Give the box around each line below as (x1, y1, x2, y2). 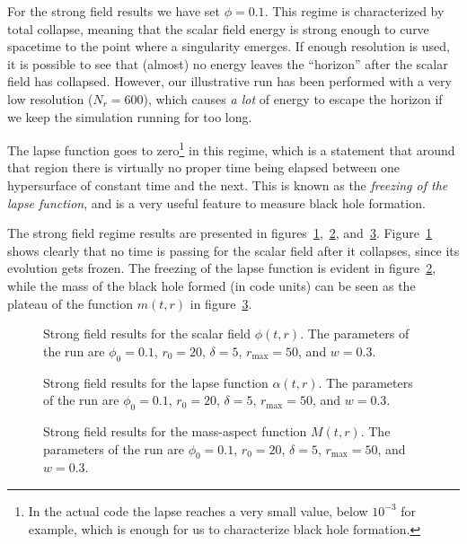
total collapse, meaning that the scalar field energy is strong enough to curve (7, 19, 429, 38)
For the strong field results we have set (7, 2, 221, 20)
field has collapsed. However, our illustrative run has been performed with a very (7, 72, 452, 91)
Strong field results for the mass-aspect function (43, 421, 307, 440)
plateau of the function (7, 294, 134, 312)
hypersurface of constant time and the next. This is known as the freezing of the (7, 176, 448, 194)
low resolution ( (7, 89, 93, 108)
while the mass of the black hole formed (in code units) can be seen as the (7, 276, 416, 294)
